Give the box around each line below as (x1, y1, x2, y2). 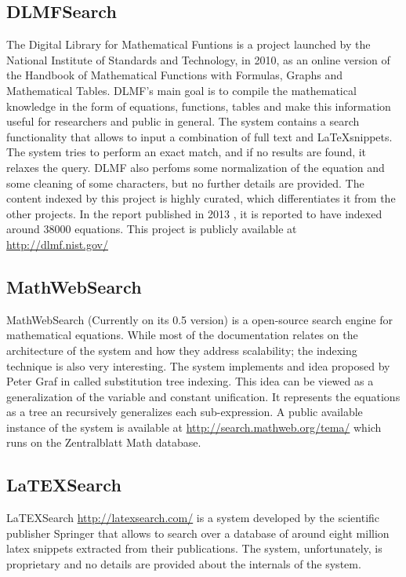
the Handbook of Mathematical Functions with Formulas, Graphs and (6, 67, 343, 83)
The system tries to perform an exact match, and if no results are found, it (6, 144, 367, 160)
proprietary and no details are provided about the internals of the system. (6, 556, 361, 572)
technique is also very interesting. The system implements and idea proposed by (6, 357, 390, 374)
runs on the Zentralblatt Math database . (6, 434, 201, 451)
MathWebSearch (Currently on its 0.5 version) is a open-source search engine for (6, 311, 393, 327)
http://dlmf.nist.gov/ (6, 236, 109, 252)
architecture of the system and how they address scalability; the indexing (6, 341, 357, 358)
